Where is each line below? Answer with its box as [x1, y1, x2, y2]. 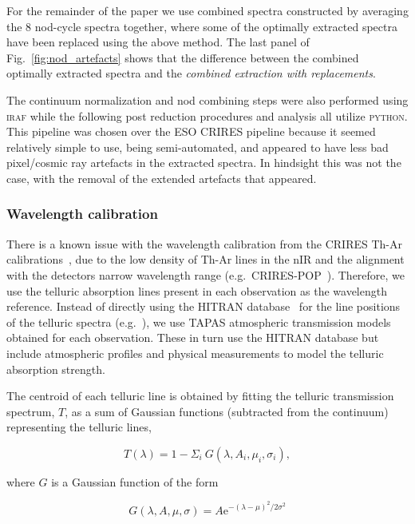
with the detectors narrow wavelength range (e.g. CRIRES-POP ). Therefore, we [6, 266, 405, 283]
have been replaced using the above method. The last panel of [6, 34, 310, 50]
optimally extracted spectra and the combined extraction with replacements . [6, 65, 376, 81]
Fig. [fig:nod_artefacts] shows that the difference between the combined [6, 49, 359, 65]
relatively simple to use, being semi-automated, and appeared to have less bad [6, 138, 389, 155]
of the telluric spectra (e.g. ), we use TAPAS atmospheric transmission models [6, 313, 391, 330]
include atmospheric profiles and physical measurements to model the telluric [6, 344, 384, 361]
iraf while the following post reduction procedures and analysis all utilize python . [6, 107, 408, 124]
